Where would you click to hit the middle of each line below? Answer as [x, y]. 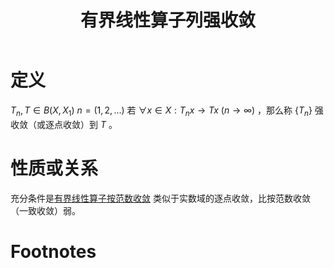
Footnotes [53, 251]
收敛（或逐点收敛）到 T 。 [64, 124]
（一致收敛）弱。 [45, 210]
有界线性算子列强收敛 [167, 20]
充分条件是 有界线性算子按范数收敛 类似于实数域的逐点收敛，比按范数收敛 [160, 198]
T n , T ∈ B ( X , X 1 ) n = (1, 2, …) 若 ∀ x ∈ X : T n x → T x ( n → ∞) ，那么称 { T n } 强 [167, 111]
